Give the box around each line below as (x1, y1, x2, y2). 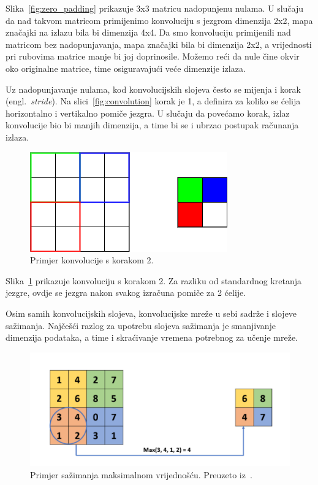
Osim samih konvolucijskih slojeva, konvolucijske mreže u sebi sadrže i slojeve (6, 306, 297, 319)
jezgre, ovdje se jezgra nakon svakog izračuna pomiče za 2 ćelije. (6, 286, 246, 299)
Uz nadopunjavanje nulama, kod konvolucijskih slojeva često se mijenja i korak (6, 82, 301, 95)
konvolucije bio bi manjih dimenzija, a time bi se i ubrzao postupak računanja (6, 118, 299, 131)
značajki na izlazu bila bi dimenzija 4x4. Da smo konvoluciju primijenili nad (6, 26, 291, 39)
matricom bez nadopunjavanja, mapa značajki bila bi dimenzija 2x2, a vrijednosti (6, 37, 312, 50)
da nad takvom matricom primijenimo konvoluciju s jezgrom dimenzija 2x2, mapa (6, 14, 313, 26)
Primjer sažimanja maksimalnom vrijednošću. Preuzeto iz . (30, 468, 252, 481)
